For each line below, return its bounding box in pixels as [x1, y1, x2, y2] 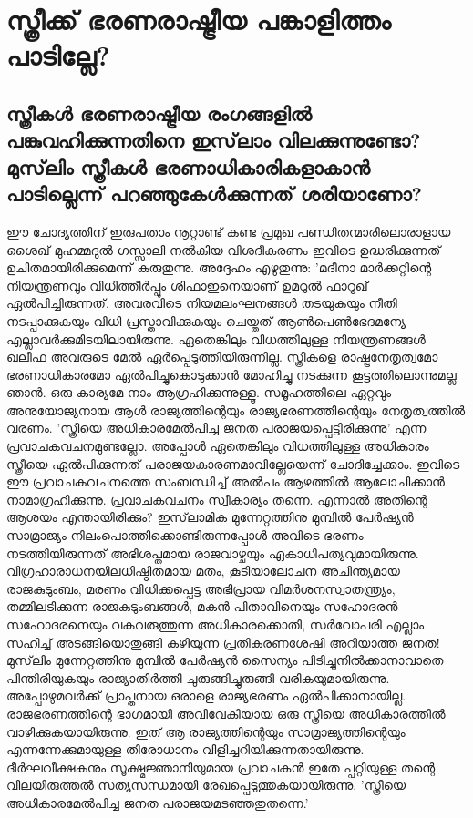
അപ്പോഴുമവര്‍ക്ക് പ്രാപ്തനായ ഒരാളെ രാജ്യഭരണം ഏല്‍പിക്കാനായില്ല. [6, 686, 406, 705]
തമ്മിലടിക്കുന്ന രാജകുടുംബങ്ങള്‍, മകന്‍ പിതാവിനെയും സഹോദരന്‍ [6, 597, 398, 616]
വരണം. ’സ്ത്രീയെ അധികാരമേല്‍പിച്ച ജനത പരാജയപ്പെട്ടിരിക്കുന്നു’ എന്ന [6, 418, 427, 437]
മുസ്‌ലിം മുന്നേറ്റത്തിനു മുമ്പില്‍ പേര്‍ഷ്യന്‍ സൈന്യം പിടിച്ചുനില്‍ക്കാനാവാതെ [6, 650, 444, 670]
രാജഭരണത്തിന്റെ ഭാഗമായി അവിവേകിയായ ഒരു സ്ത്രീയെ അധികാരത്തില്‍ [6, 703, 446, 722]
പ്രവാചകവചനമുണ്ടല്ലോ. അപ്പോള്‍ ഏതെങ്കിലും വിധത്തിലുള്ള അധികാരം [6, 436, 429, 455]
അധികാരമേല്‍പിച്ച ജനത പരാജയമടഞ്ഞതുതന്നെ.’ [6, 792, 309, 812]
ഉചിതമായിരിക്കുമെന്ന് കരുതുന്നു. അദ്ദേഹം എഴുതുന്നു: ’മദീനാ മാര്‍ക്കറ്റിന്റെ [6, 258, 432, 277]
